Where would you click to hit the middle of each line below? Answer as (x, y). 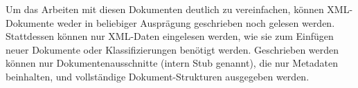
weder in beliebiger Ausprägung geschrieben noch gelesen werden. (196, 22)
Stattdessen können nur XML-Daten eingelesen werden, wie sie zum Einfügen (170, 36)
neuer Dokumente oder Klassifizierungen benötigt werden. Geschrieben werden (172, 49)
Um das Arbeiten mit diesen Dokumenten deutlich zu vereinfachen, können (165, 9)
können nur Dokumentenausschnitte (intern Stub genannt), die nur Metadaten (172, 63)
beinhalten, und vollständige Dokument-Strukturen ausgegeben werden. (158, 76)
